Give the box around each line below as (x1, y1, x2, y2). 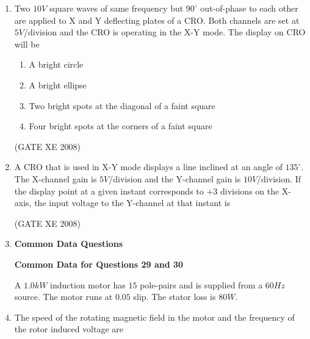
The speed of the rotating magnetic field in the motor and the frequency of (14, 310, 295, 323)
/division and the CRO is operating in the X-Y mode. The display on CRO (23, 26, 306, 38)
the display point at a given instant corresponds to (14, 184, 204, 197)
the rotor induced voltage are (14, 323, 124, 335)
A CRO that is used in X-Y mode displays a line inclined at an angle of (14, 160, 283, 173)
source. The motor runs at (14, 290, 113, 303)
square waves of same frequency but (49, 2, 184, 14)
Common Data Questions (14, 237, 123, 250)
